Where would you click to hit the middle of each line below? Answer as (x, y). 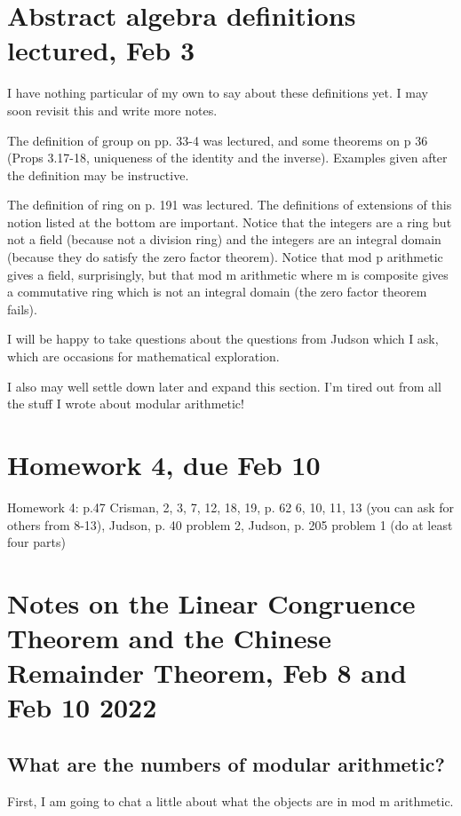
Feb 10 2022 (82, 707)
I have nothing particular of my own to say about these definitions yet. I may (218, 93)
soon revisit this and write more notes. (112, 110)
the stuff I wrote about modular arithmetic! (126, 404)
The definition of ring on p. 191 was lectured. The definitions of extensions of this (230, 205)
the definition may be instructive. (98, 174)
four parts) (36, 542)
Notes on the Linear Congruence (211, 602)
